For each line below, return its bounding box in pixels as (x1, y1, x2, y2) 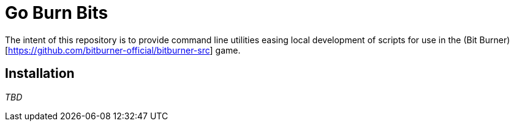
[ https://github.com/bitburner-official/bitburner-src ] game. (5, 44, 241, 55)
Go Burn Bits (5, 2, 108, 23)
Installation (5, 66, 75, 82)
